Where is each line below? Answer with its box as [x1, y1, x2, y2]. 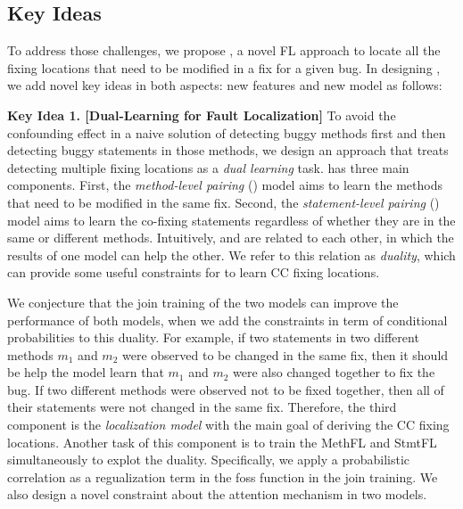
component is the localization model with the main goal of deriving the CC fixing [7, 415, 450, 434]
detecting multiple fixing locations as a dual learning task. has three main [7, 158, 409, 177]
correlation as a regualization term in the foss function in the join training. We [7, 467, 438, 486]
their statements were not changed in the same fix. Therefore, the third [7, 398, 397, 416]
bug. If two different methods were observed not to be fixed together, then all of [7, 380, 444, 398]
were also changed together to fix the [233, 363, 435, 382]
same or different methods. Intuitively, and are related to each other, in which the [7, 228, 454, 247]
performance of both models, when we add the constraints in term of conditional [7, 310, 448, 329]
